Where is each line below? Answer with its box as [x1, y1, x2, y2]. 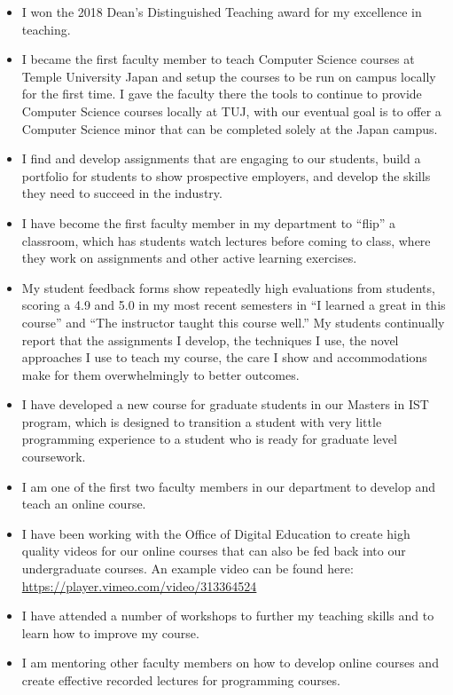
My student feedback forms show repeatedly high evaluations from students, [21, 278, 435, 296]
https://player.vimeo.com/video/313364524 [21, 576, 257, 595]
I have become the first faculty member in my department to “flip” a [21, 213, 396, 232]
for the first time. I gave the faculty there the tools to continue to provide [21, 84, 422, 103]
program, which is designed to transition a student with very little [21, 412, 382, 430]
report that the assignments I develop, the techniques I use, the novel [21, 330, 399, 349]
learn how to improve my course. [21, 623, 199, 642]
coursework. [21, 447, 86, 466]
